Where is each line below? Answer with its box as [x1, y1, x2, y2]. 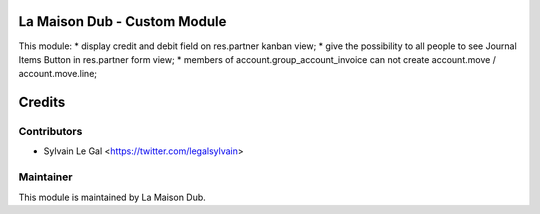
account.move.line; [18, 68, 98, 80]
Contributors [18, 125, 83, 139]
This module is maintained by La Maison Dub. [18, 191, 207, 203]
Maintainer [18, 170, 73, 184]
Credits [18, 94, 66, 111]
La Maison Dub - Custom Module [18, 13, 227, 30]
